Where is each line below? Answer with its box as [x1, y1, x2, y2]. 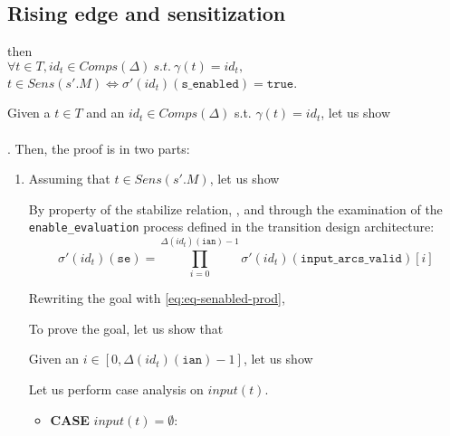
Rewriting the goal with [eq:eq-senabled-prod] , [28, 289, 285, 308]
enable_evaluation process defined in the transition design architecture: [28, 217, 435, 236]
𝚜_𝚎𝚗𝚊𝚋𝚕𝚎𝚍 [181, 77, 239, 90]
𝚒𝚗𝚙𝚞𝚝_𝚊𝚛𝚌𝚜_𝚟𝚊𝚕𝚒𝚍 [300, 251, 402, 265]
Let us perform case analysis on [28, 379, 204, 398]
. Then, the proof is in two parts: [7, 138, 190, 157]
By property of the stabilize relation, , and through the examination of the [28, 199, 443, 218]
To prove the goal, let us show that [28, 318, 224, 337]
